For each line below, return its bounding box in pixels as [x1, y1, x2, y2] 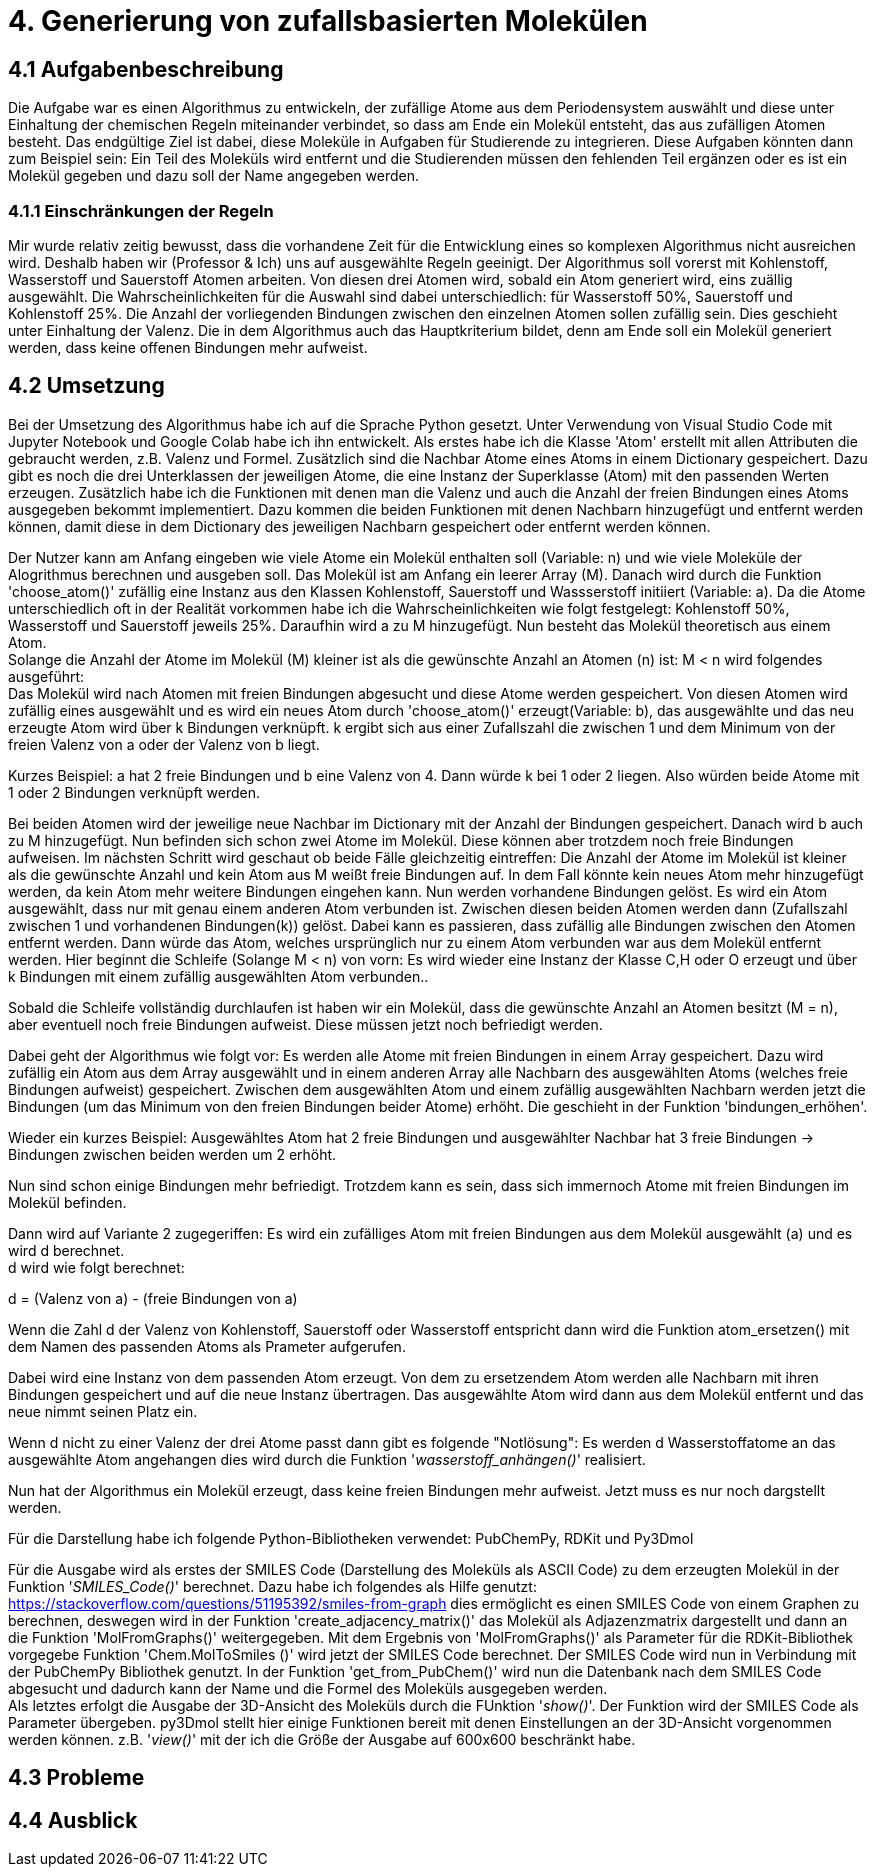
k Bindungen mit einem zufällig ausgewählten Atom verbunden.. [8, 967, 429, 985]
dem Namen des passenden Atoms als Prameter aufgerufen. [8, 1337, 406, 1355]
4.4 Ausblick [8, 1807, 138, 1833]
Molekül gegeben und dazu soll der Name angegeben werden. [8, 167, 419, 185]
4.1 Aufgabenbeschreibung [8, 56, 284, 82]
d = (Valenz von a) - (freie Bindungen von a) [8, 1289, 298, 1307]
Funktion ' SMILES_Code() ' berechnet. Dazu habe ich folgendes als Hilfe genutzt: [8, 1577, 537, 1595]
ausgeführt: [8, 667, 85, 685]
